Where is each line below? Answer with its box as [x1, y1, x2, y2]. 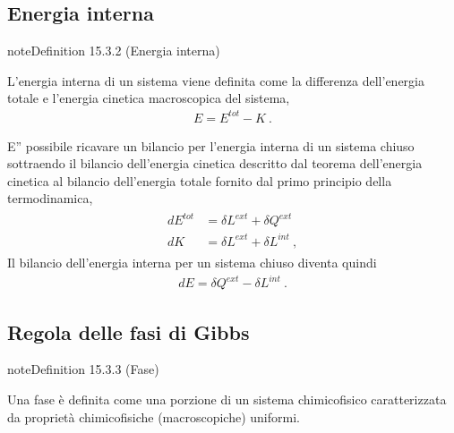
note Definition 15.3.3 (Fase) [7, 360, 159, 378]
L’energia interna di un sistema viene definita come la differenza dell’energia [7, 71, 424, 89]
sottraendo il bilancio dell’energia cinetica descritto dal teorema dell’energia [7, 154, 423, 173]
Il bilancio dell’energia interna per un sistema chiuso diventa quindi [7, 252, 377, 271]
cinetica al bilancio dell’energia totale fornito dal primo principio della [7, 171, 392, 190]
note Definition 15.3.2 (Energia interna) [7, 41, 220, 60]
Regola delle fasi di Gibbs [7, 318, 250, 345]
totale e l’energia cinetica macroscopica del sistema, [7, 89, 290, 107]
